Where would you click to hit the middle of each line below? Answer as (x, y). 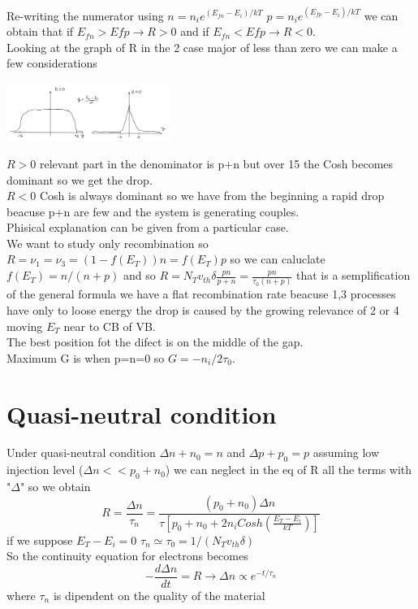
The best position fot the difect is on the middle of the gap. (155, 342)
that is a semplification (353, 275)
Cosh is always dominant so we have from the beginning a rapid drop (212, 196)
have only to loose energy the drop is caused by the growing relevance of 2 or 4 (203, 309)
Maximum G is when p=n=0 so (86, 357)
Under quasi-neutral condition (81, 452)
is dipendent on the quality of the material (159, 595)
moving (25, 326)
